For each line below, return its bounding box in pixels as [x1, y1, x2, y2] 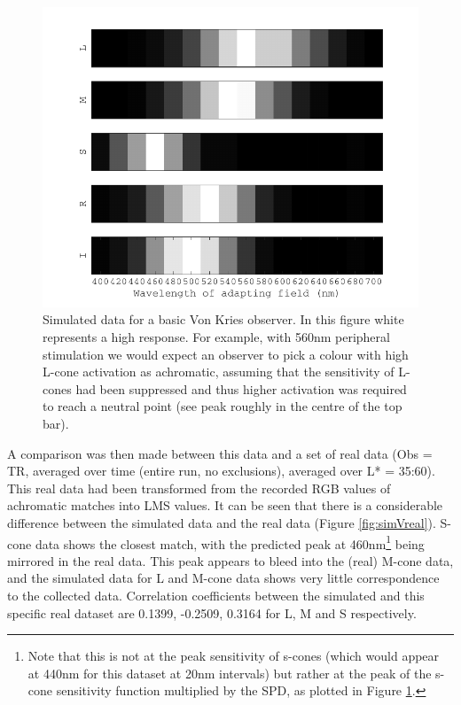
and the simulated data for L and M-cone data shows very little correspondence [7, 569, 440, 587]
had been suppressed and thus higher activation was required [75, 379, 407, 398]
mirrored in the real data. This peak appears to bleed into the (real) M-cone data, [7, 551, 454, 569]
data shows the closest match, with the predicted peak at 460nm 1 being [35, 531, 425, 553]
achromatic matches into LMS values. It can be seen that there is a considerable [7, 496, 443, 515]
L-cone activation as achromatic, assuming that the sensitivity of [43, 362, 395, 381]
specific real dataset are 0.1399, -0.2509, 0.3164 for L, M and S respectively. [7, 603, 417, 622]
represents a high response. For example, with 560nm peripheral [43, 328, 390, 346]
